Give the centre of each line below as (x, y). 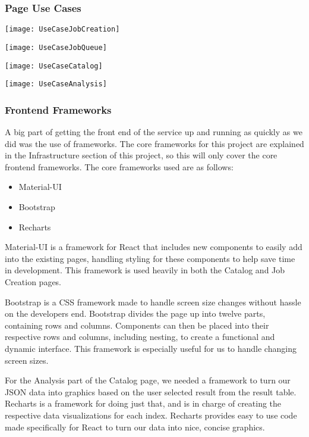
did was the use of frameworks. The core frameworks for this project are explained (154, 143)
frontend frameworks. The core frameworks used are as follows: (119, 166)
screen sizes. (27, 360)
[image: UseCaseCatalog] (54, 66)
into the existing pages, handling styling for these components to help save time (150, 258)
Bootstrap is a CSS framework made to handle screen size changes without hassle (153, 302)
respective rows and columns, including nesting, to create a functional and (140, 337)
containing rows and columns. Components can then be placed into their (137, 325)
